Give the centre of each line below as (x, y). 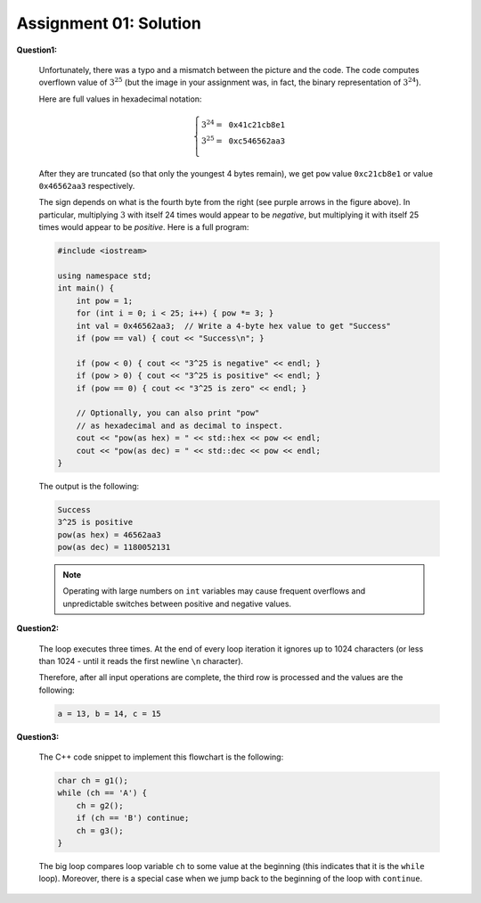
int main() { (86, 288)
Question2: (38, 628)
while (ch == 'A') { (102, 793)
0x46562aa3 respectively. (87, 186)
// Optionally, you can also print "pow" (168, 413)
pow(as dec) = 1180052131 (114, 547)
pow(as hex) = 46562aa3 (110, 534)
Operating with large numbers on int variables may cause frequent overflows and (214, 591)
